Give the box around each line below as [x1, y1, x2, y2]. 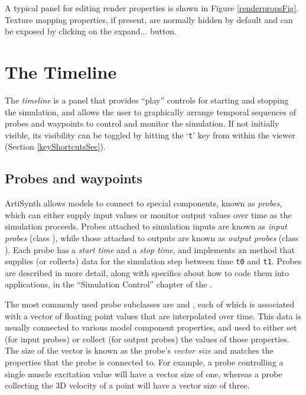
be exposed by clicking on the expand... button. [5, 25, 177, 37]
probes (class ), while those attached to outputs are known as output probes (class [5, 231, 299, 244]
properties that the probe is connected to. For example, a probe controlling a [5, 355, 284, 368]
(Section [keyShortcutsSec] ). [5, 140, 106, 153]
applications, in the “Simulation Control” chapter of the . [5, 278, 212, 290]
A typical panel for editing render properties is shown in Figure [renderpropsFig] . [5, 2, 299, 14]
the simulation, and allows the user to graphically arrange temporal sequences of [5, 105, 296, 118]
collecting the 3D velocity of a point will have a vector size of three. [5, 379, 250, 391]
